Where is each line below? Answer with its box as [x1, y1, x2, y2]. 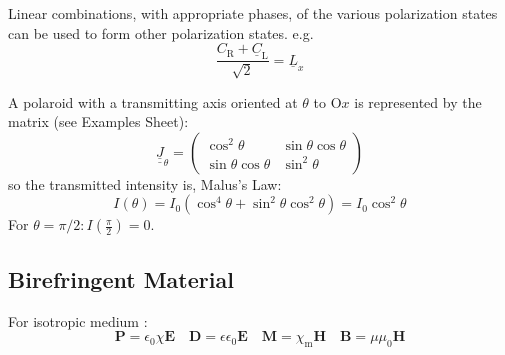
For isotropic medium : [8, 310, 148, 331]
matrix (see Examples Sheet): [8, 111, 189, 132]
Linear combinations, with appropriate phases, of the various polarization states [8, 3, 498, 23]
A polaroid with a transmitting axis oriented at [8, 91, 298, 112]
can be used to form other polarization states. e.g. [8, 22, 314, 43]
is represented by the [354, 91, 482, 112]
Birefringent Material [8, 263, 234, 294]
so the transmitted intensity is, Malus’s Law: [8, 173, 282, 194]
